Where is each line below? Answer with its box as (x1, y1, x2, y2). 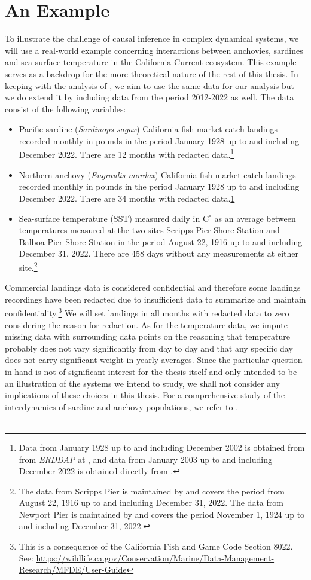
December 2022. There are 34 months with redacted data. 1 (19, 191, 235, 204)
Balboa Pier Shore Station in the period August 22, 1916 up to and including (19, 235, 303, 248)
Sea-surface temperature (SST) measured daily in (19, 212, 200, 224)
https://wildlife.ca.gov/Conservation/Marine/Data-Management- (36, 551, 275, 564)
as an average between (214, 212, 296, 224)
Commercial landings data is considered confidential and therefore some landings (5, 281, 301, 294)
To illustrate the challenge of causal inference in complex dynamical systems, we (5, 32, 299, 45)
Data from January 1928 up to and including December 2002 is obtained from (19, 441, 305, 453)
